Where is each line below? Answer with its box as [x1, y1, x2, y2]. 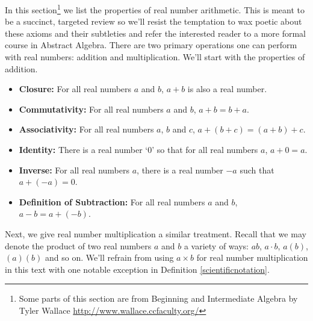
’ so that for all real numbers [152, 143, 258, 155]
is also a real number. [187, 83, 267, 95]
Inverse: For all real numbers [19, 163, 130, 176]
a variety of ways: [184, 239, 249, 252]
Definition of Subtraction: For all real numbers [19, 195, 205, 208]
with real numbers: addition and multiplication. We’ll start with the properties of [5, 51, 305, 63]
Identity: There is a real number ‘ [19, 143, 148, 155]
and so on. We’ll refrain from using [45, 251, 174, 264]
